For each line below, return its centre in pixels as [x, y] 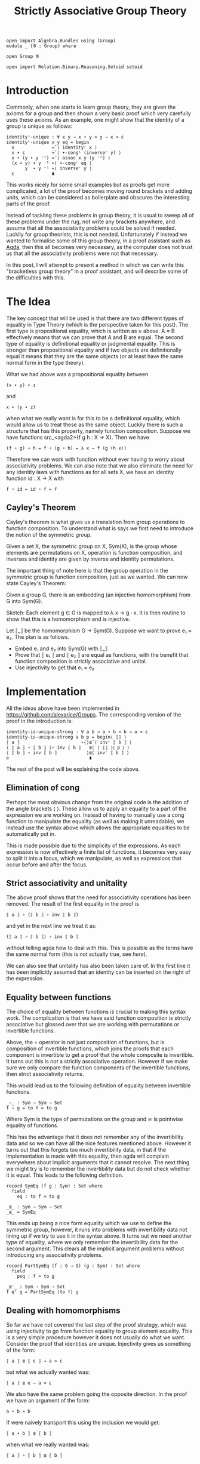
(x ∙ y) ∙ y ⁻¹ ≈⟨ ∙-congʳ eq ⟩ [52, 163]
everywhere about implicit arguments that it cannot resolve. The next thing [98, 1162]
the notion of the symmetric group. [49, 534]
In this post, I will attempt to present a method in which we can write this [95, 265]
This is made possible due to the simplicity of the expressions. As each [93, 845]
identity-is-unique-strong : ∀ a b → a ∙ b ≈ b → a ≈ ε [77, 732]
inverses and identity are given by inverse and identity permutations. [90, 559]
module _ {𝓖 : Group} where [41, 46]
